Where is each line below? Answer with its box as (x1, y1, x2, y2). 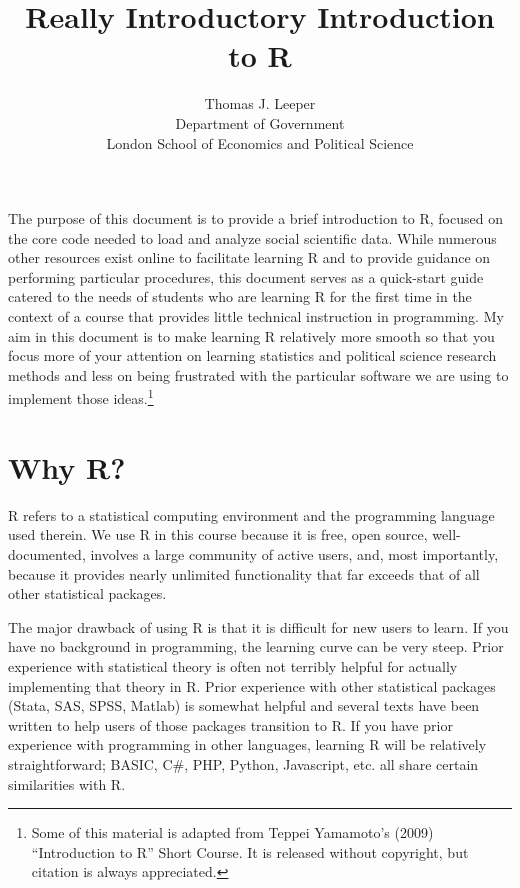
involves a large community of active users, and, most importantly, (90, 544, 499, 564)
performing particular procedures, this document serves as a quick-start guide (8, 266, 484, 287)
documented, (8, 544, 86, 564)
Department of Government (175, 112, 345, 133)
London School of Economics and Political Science (106, 132, 414, 153)
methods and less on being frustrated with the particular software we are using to (8, 364, 509, 385)
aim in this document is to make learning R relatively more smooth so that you (8, 325, 495, 346)
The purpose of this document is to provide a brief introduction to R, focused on (8, 208, 503, 229)
